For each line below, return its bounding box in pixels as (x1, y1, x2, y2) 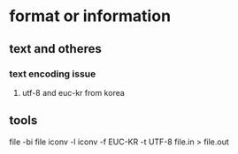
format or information (9, 6, 171, 26)
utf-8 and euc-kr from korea (21, 87, 126, 98)
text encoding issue (9, 68, 96, 80)
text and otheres (9, 41, 102, 56)
